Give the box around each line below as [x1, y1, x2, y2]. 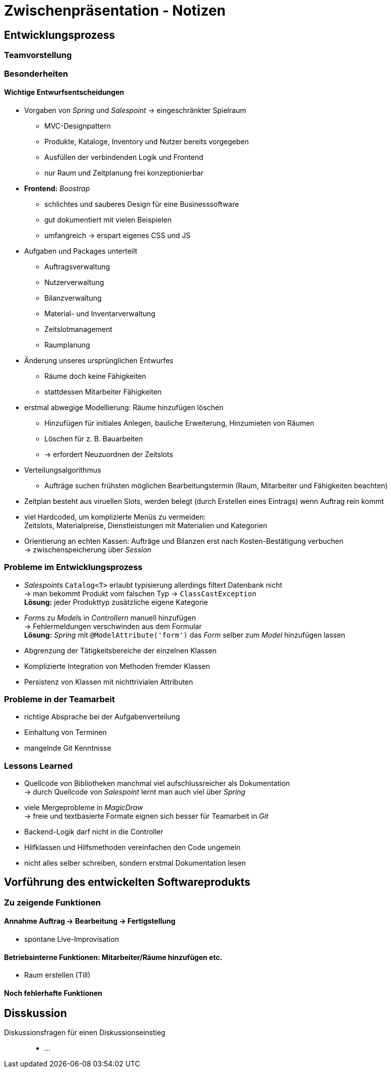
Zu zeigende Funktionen [4, 897, 101, 908]
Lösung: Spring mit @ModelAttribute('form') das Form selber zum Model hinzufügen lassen [24, 630, 345, 639]
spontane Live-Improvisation [24, 935, 119, 944]
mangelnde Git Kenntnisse [24, 744, 111, 753]
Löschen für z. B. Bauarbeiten [44, 434, 143, 443]
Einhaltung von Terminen [24, 728, 107, 737]
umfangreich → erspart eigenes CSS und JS [44, 231, 190, 240]
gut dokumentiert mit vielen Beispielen [44, 215, 172, 224]
